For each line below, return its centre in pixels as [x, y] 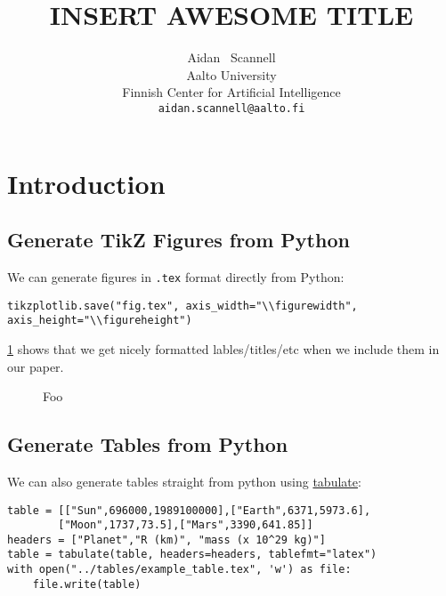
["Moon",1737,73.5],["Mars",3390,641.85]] [186, 525]
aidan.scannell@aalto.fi [231, 108]
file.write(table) [87, 584]
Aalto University [231, 74]
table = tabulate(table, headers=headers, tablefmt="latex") [192, 555]
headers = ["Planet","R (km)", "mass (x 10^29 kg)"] [166, 540]
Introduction [86, 183]
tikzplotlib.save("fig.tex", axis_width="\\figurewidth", [182, 306]
